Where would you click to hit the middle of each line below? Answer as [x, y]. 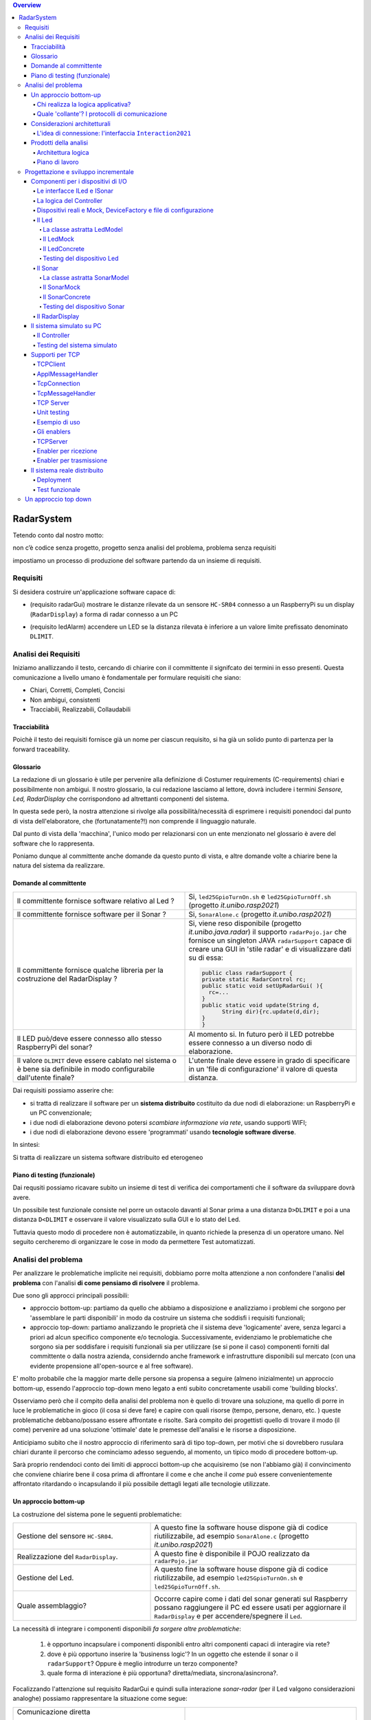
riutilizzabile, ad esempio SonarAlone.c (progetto [232, 1536]
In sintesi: [26, 1145]
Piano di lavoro [58, 162]
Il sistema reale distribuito [67, 470]
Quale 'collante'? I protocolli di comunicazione [102, 114]
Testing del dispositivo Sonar [84, 307]
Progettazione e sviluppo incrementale [79, 171]
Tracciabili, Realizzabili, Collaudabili [80, 709]
